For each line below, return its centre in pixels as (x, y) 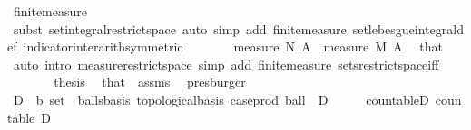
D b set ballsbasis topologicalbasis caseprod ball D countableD (221, 99)
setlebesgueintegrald (408, 28)
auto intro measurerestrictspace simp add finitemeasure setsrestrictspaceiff (226, 64)
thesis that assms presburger (150, 82)
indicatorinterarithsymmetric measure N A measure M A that (233, 46)
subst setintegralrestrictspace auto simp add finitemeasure (180, 28)
